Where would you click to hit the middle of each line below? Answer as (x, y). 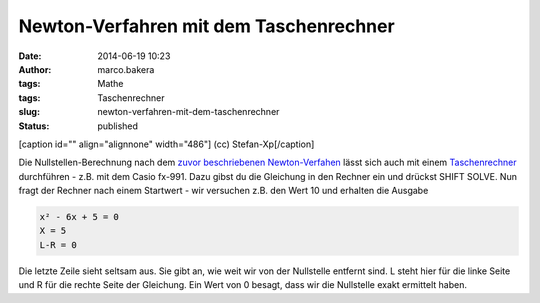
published (118, 126)
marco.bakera (126, 69)
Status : (34, 126)
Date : (30, 56)
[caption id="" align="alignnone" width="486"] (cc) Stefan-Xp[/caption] (166, 144)
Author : (35, 69)
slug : (29, 112)
